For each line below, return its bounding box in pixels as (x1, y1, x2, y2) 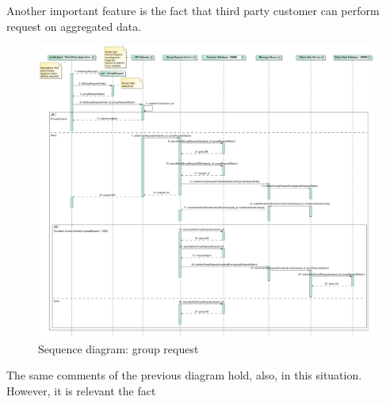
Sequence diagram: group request (38, 340, 199, 356)
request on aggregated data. (6, 17, 142, 34)
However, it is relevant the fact (6, 382, 156, 398)
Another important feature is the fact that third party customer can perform (6, 2, 380, 18)
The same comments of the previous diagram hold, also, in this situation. (6, 367, 362, 383)
